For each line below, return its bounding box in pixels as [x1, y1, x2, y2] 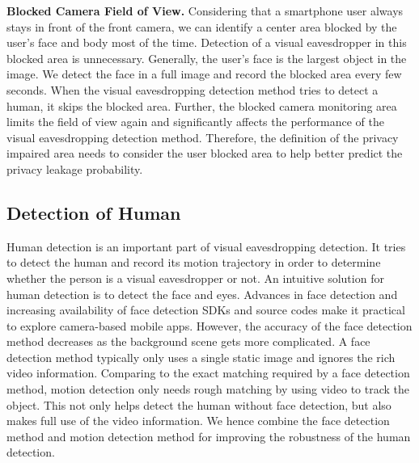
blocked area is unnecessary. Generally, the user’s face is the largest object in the [6, 49, 407, 66]
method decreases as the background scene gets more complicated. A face [6, 333, 370, 350]
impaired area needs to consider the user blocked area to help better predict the [6, 145, 403, 162]
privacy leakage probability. [6, 160, 143, 177]
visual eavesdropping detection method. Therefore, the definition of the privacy [6, 128, 399, 145]
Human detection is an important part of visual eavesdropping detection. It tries [6, 238, 406, 255]
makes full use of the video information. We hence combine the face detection [6, 412, 390, 429]
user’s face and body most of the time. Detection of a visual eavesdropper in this [6, 34, 407, 51]
